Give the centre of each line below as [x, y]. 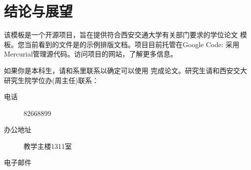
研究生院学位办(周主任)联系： [51, 80]
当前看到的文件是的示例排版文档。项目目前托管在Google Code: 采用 [132, 44]
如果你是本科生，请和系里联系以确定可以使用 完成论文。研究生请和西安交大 [125, 70]
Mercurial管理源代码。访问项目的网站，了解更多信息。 [91, 54]
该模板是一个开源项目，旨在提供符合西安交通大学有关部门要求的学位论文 [121, 35]
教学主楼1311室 [48, 146]
